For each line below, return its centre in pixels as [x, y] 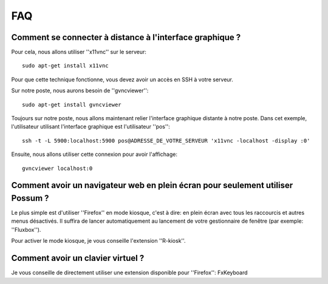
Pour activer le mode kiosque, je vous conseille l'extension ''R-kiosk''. [98, 241]
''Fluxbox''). [26, 229]
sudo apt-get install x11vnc [65, 66]
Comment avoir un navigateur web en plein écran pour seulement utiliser [152, 185]
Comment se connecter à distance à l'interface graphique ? [126, 37]
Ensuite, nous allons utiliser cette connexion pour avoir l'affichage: [94, 154]
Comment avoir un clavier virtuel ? [78, 258]
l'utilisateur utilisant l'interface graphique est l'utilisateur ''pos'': [91, 127]
